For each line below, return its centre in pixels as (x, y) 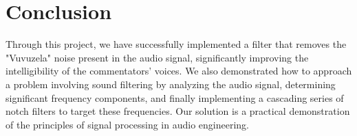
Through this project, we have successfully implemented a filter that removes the (176, 44)
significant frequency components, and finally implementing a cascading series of (175, 97)
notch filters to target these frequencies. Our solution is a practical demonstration (178, 111)
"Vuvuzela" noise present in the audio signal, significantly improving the (157, 57)
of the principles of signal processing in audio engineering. (127, 124)
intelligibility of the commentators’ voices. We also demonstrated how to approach (179, 71)
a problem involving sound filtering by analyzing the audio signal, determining (171, 84)
